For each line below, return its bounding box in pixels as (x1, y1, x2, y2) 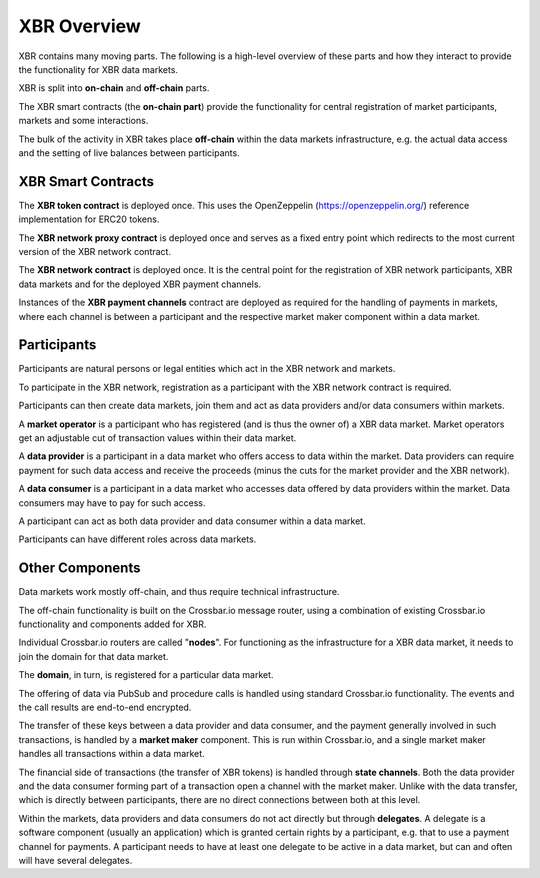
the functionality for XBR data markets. (18, 63, 179, 75)
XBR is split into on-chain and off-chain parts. (18, 82, 210, 94)
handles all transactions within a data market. (18, 748, 205, 760)
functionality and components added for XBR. (18, 618, 207, 630)
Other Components (18, 560, 141, 577)
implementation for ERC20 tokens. (18, 213, 160, 225)
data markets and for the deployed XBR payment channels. (18, 278, 262, 290)
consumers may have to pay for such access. (18, 496, 206, 509)
